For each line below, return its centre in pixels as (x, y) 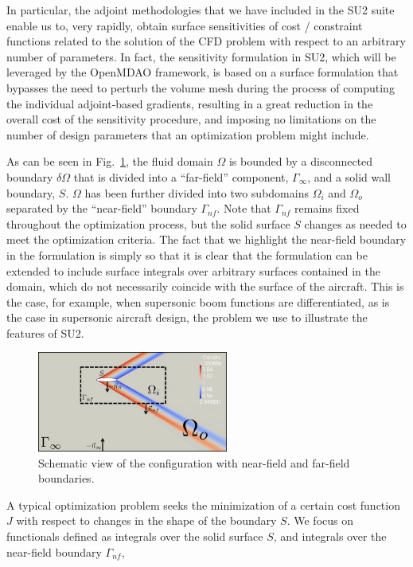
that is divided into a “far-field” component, (181, 176)
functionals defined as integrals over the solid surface (135, 536)
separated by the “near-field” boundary (102, 208)
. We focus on (320, 520)
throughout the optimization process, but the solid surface (148, 223)
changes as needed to (355, 223)
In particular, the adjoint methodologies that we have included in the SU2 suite (201, 10)
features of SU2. (45, 332)
